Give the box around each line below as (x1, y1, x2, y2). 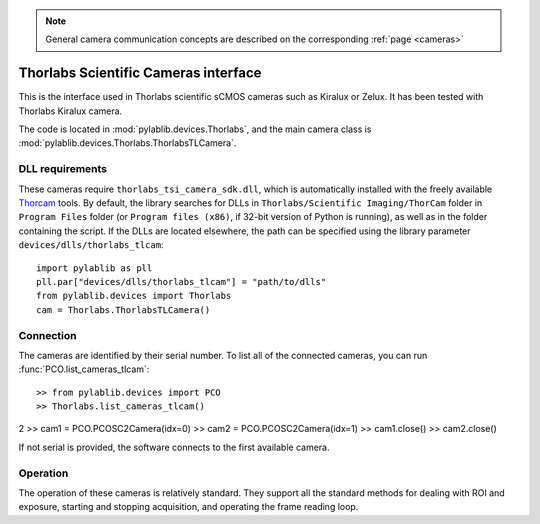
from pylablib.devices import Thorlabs (36, 290, 232, 302)
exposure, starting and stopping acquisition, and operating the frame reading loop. (18, 501, 359, 513)
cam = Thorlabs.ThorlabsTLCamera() (36, 304, 211, 315)
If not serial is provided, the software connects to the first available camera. (18, 441, 330, 453)
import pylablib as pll (36, 262, 153, 274)
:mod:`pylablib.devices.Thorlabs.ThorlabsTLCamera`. (18, 137, 237, 149)
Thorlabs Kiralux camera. (18, 105, 123, 117)
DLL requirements (18, 162, 108, 176)
